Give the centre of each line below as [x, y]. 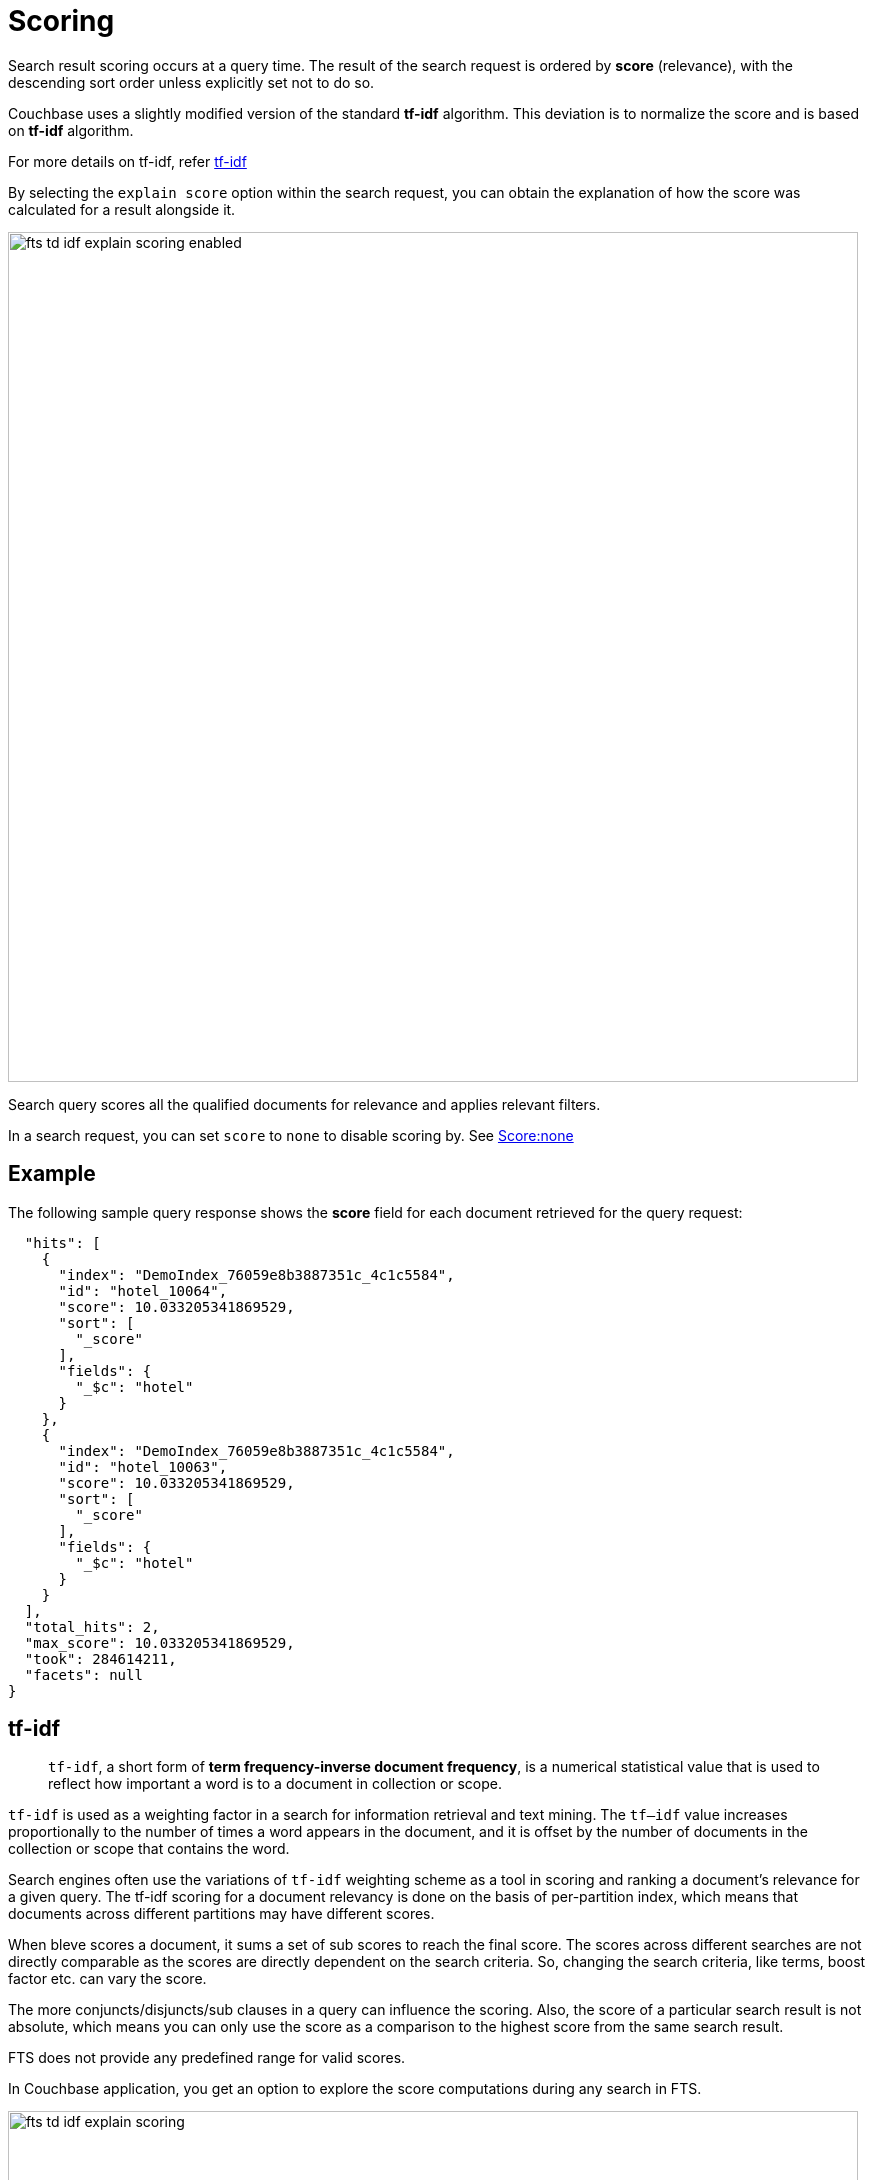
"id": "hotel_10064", [143, 1290]
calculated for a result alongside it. [122, 209]
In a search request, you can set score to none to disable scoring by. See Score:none [291, 1135]
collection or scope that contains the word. [149, 1849]
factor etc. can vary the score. [107, 1979]
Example [52, 1174]
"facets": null [83, 1674]
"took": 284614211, [100, 1658]
